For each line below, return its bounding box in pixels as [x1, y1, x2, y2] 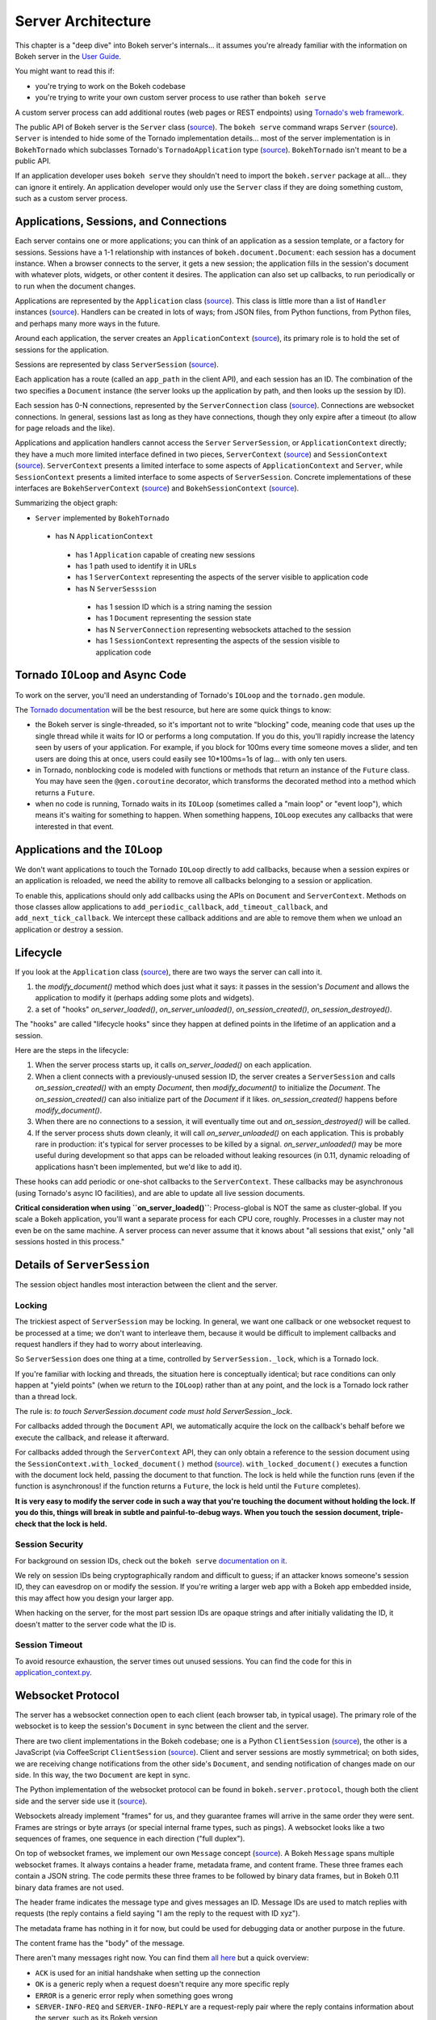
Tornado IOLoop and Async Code [15, 668, 187, 682]
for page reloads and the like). [15, 423, 115, 432]
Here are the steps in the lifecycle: [15, 1045, 129, 1054]
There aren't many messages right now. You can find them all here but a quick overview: [15, 1953, 309, 1963]
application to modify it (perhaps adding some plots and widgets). [35, 993, 254, 1003]
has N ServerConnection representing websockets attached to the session [95, 625, 351, 634]
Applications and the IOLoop [15, 843, 163, 856]
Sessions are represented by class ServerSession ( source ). [15, 360, 220, 369]
